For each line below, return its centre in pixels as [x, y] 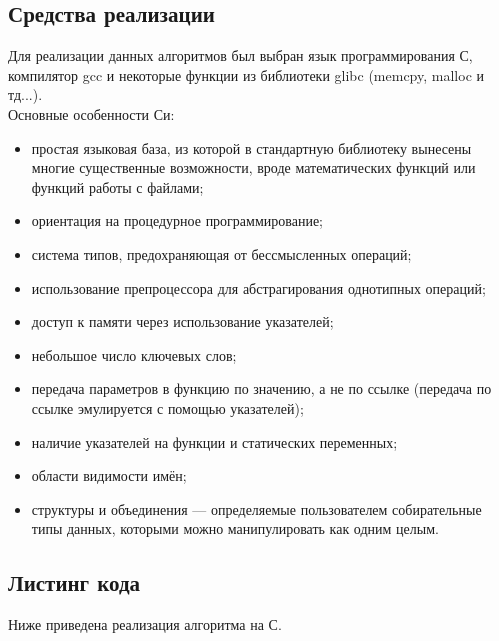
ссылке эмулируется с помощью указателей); [167, 407]
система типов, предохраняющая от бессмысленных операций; [221, 253]
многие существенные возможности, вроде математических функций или [253, 167]
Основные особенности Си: [91, 113]
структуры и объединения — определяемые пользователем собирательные [256, 508]
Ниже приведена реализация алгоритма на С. [145, 624]
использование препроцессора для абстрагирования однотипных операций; [258, 287]
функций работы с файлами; [117, 186]
